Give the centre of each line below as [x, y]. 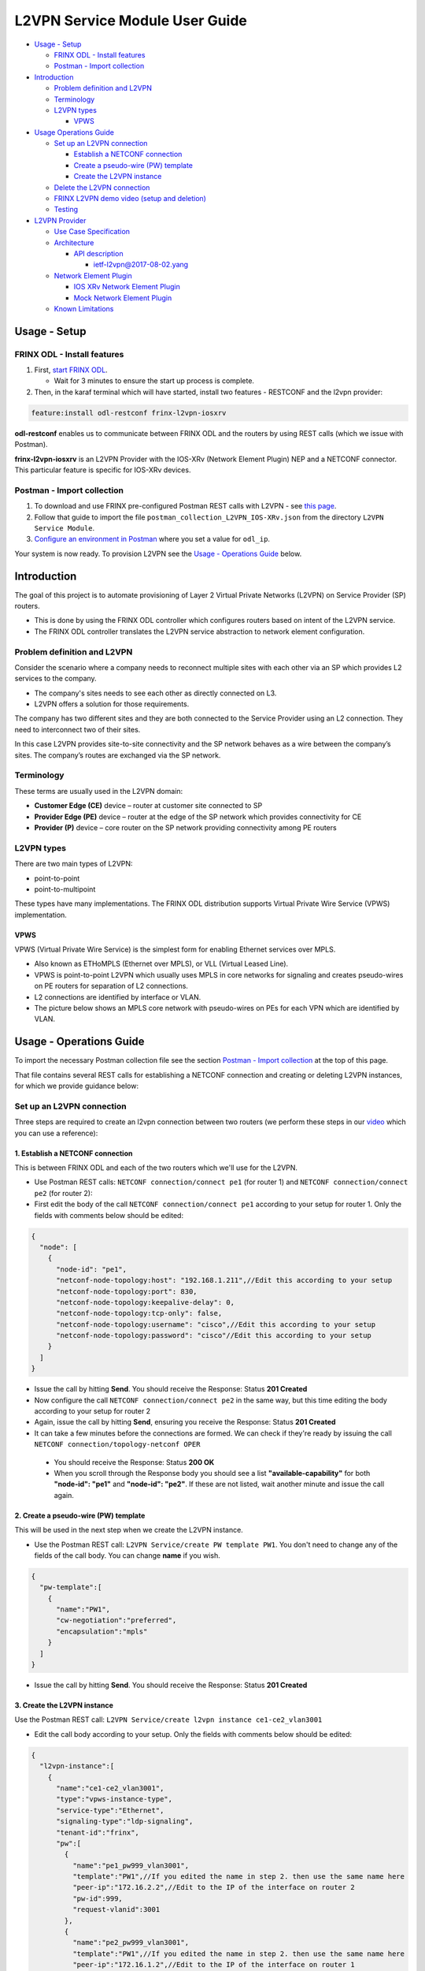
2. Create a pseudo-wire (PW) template [80, 1515]
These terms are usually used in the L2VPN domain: [99, 791]
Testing [66, 210]
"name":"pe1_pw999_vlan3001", [130, 1865]
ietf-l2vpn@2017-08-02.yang [141, 265]
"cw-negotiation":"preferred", [116, 1621]
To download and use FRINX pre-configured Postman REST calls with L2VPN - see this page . [185, 506]
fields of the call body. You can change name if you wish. [127, 1555]
